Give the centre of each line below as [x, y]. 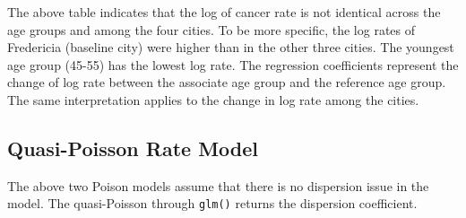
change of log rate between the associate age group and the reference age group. [227, 82]
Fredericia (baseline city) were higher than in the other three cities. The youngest [231, 47]
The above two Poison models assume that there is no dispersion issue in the [218, 185]
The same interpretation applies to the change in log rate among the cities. [213, 99]
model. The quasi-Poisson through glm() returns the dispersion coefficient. [212, 203]
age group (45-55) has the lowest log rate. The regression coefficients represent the [233, 64]
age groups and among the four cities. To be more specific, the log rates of [211, 29]
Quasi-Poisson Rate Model [133, 148]
